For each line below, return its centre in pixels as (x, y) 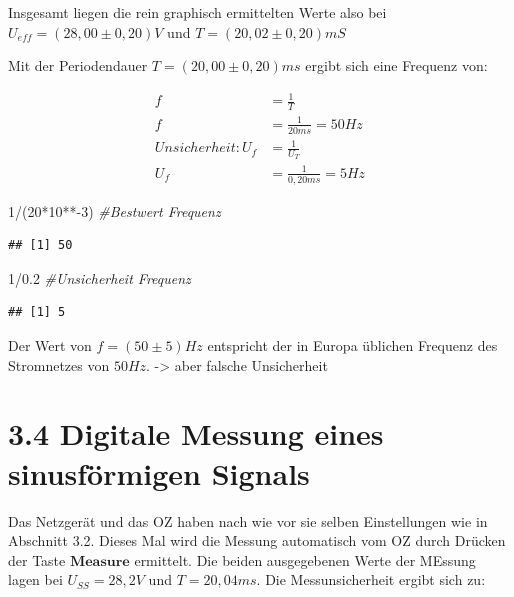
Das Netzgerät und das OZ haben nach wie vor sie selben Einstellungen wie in (248, 520)
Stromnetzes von (59, 364)
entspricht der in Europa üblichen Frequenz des (352, 345)
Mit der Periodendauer (78, 65)
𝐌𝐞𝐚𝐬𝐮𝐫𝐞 (99, 561)
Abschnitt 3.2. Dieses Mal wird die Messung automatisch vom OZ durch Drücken (257, 540)
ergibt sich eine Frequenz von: (396, 65)
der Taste (37, 559)
